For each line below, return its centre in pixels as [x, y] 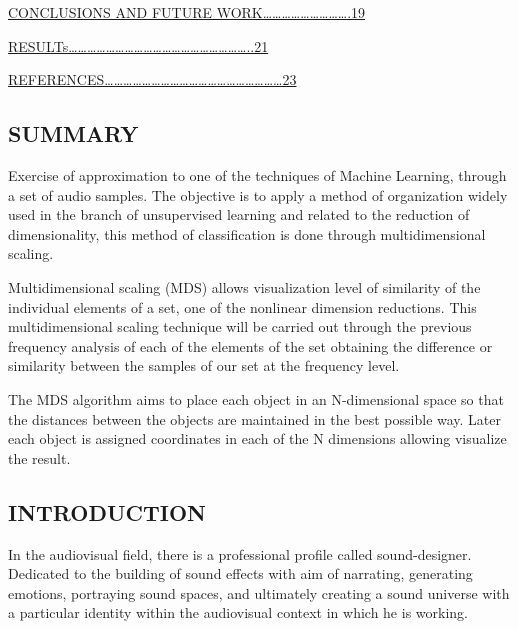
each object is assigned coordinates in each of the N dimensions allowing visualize [257, 438]
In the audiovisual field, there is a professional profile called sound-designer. [240, 553]
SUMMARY [73, 133]
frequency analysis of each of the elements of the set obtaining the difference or [250, 345]
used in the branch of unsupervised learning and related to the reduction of [239, 214]
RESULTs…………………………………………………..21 [138, 45]
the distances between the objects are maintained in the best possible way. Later [255, 418]
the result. [39, 457]
